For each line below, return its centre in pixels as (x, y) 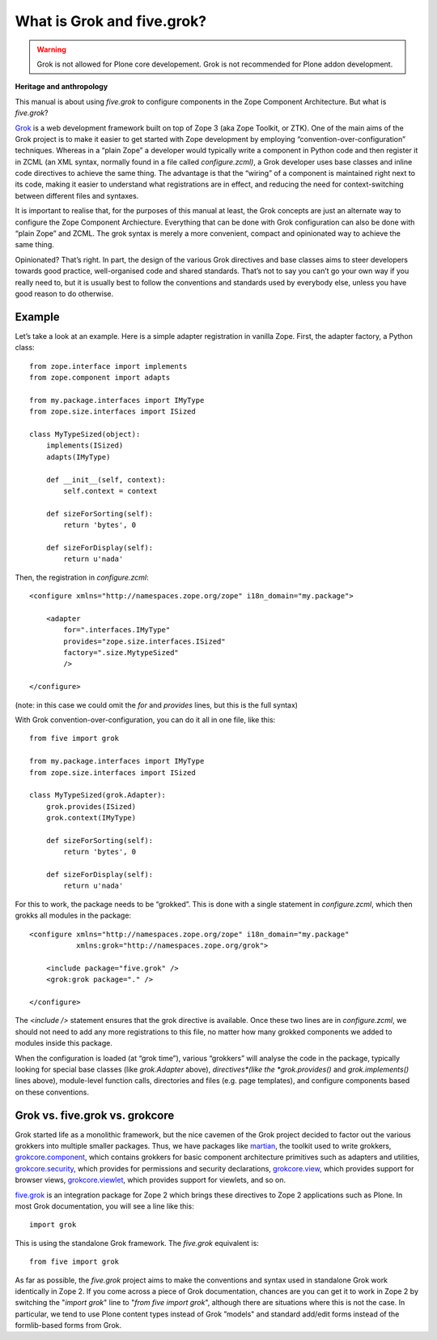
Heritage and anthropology (62, 87)
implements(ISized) (85, 445)
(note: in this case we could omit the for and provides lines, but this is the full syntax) (157, 704)
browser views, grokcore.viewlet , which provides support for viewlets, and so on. (151, 1180)
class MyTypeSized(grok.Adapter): (98, 795)
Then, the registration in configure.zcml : (82, 577)
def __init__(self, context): (106, 479)
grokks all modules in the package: (73, 915)
